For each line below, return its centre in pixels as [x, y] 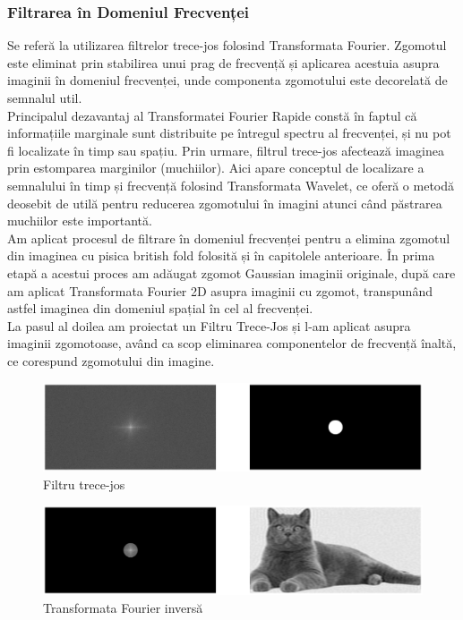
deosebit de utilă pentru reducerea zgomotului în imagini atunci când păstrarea [225, 203]
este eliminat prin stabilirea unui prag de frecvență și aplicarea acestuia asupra [223, 62]
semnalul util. [45, 98]
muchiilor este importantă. [80, 221]
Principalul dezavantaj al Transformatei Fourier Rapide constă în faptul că [212, 115]
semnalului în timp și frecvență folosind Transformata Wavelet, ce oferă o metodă [231, 185]
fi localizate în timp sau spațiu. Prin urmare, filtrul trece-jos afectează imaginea [226, 150]
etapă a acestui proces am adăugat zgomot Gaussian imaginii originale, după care [231, 272]
